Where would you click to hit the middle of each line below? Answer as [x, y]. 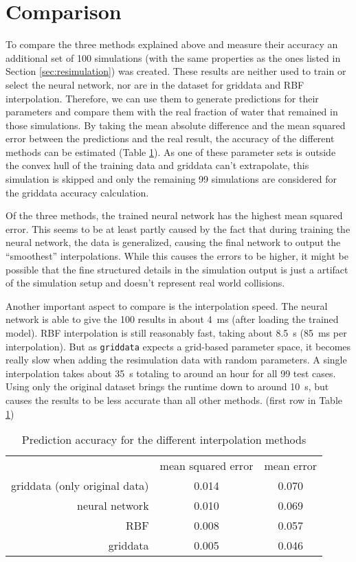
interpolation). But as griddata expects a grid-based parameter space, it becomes [178, 346]
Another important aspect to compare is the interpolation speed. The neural [167, 305]
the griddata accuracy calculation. [77, 192]
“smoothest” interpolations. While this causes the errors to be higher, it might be [177, 256]
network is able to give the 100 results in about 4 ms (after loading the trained [172, 319]
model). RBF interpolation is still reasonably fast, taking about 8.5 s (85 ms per [176, 333]
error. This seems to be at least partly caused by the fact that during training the [178, 228]
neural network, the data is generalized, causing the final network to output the [173, 242]
